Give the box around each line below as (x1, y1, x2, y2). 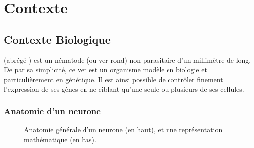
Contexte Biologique (4, 31, 111, 47)
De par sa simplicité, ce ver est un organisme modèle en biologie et (4, 64, 207, 75)
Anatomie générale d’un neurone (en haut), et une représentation (24, 124, 223, 135)
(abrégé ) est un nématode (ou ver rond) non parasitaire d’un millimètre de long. (4, 54, 251, 65)
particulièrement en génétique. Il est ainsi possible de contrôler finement (4, 74, 223, 84)
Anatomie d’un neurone (4, 104, 101, 117)
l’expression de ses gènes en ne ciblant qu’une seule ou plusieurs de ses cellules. (4, 84, 244, 94)
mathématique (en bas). (24, 134, 96, 144)
